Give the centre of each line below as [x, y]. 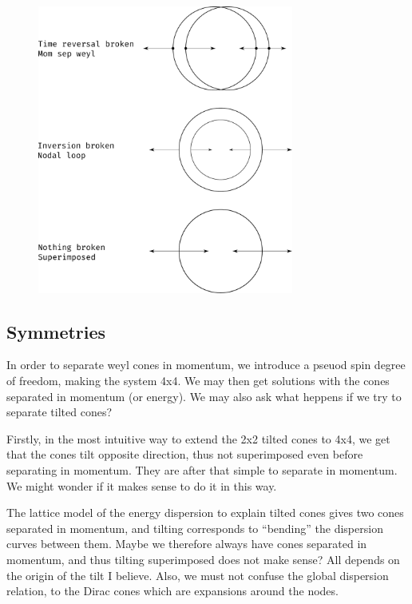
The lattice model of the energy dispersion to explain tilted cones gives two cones [205, 513]
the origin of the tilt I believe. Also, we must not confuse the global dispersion [198, 575]
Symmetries [56, 331]
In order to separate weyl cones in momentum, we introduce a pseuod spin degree [206, 365]
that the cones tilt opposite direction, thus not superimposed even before [185, 454]
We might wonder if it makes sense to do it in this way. [142, 485]
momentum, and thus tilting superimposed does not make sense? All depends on [203, 559]
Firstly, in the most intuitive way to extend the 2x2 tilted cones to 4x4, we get [198, 438]
